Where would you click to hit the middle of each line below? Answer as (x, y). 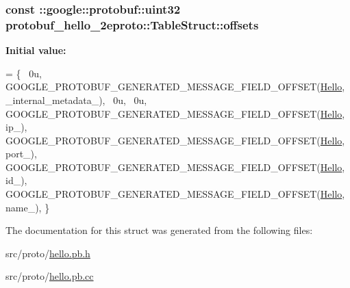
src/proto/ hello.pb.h (48, 253)
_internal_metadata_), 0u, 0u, (76, 100)
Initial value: (36, 50)
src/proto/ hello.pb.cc (50, 276)
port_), (21, 154)
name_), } (28, 207)
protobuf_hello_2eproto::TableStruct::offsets (132, 24)
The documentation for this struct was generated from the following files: (159, 230)
